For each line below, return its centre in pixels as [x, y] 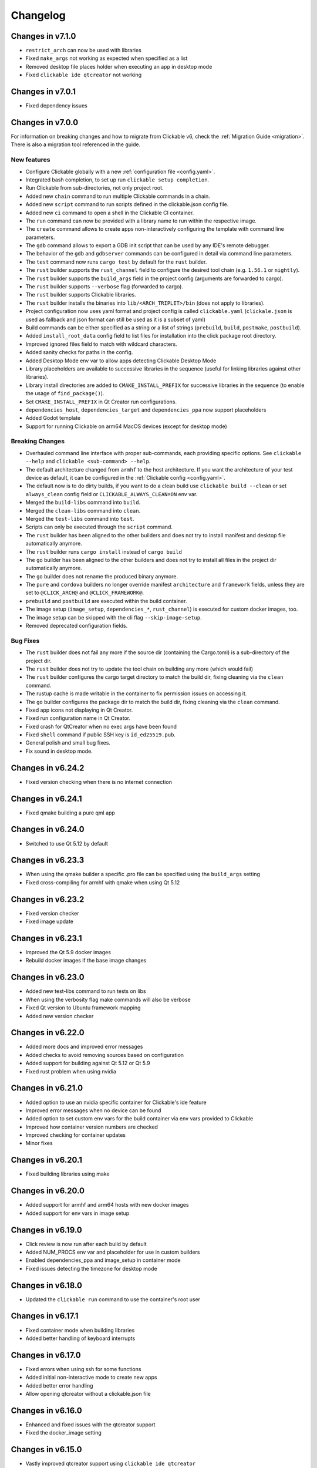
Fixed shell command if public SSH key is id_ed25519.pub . [101, 735]
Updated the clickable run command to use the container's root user [113, 1299]
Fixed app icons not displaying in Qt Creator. [79, 710]
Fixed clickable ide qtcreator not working [84, 75]
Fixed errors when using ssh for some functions [83, 1369]
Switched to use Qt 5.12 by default [67, 843]
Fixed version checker [52, 913]
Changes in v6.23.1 [46, 938]
